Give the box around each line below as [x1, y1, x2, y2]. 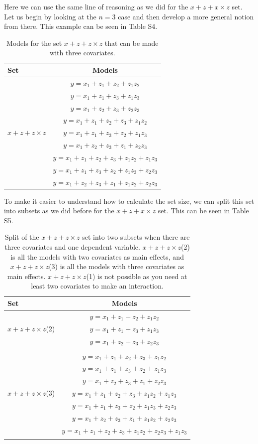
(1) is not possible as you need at [86, 271, 187, 281]
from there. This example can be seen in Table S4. [4, 21, 158, 31]
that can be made [104, 37, 159, 48]
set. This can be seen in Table [158, 205, 249, 216]
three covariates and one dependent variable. [4, 242, 140, 252]
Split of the [4, 232, 39, 242]
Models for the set [6, 37, 62, 48]
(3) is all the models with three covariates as [49, 261, 184, 272]
